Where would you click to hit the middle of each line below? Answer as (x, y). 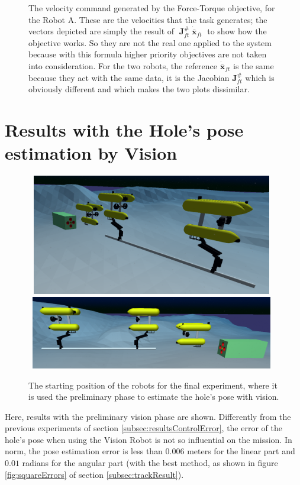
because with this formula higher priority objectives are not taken (148, 54)
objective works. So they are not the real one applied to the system (150, 42)
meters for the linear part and (241, 451)
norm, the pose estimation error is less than (84, 451)
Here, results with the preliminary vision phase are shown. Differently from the (148, 416)
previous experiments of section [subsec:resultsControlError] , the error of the (143, 428)
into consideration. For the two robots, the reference (123, 65)
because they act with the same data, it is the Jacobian (129, 77)
